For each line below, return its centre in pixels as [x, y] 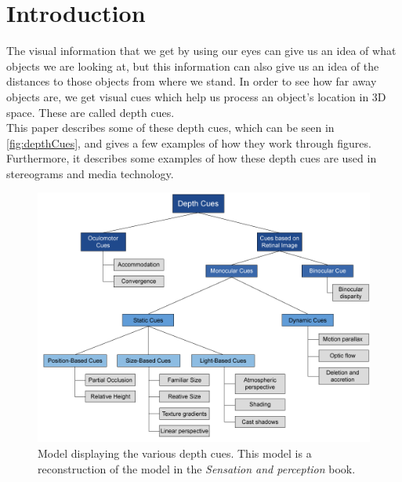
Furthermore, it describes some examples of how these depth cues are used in [192, 158]
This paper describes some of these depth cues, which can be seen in [170, 128]
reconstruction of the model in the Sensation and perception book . [197, 468]
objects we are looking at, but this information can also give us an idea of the [193, 66]
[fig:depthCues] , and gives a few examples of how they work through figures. [189, 142]
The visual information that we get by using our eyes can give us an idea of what [201, 51]
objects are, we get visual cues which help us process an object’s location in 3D [196, 96]
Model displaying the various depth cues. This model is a [175, 453]
